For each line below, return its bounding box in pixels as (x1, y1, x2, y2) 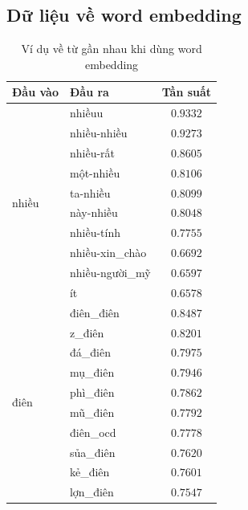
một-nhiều (69, 164, 120, 181)
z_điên (69, 324, 104, 341)
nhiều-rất (69, 144, 116, 161)
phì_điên (69, 384, 115, 401)
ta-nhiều (69, 184, 111, 201)
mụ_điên (69, 364, 115, 381)
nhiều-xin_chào (69, 244, 147, 261)
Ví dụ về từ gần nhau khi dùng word (21, 40, 202, 57)
